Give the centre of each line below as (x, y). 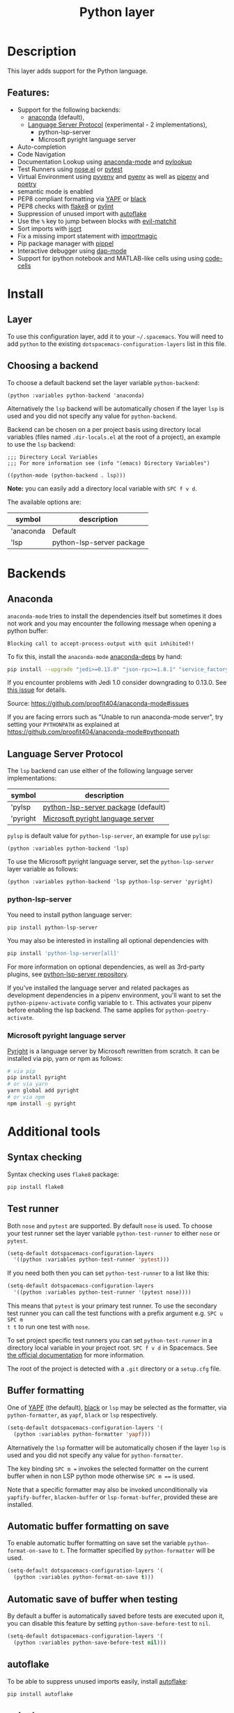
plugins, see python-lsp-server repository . (68, 974)
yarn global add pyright (43, 1091)
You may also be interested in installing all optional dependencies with (108, 941)
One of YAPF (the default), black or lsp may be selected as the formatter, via (117, 1407)
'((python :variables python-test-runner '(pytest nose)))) (102, 1293)
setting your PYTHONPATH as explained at (63, 725)
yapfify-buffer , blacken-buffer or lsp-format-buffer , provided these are (112, 1497)
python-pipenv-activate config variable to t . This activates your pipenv (110, 1003)
